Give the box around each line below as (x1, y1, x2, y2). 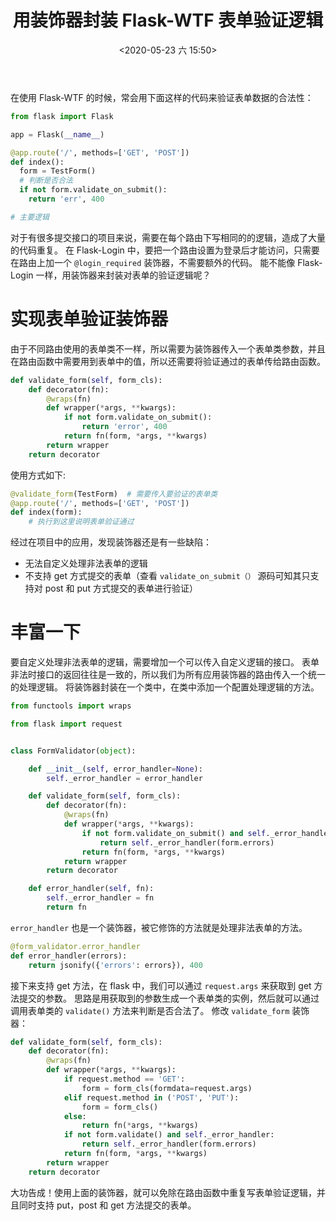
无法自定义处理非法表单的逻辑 (24, 557, 148, 570)
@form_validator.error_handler (10, 941, 141, 951)
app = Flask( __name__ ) (10, 129, 105, 140)
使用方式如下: (10, 469, 67, 481)
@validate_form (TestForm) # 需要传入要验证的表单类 (10, 489, 218, 499)
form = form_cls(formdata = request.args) (81, 1083, 253, 1093)
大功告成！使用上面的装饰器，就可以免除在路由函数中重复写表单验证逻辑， (10, 1186, 317, 1198)
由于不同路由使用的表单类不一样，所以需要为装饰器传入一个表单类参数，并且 (10, 342, 326, 355)
